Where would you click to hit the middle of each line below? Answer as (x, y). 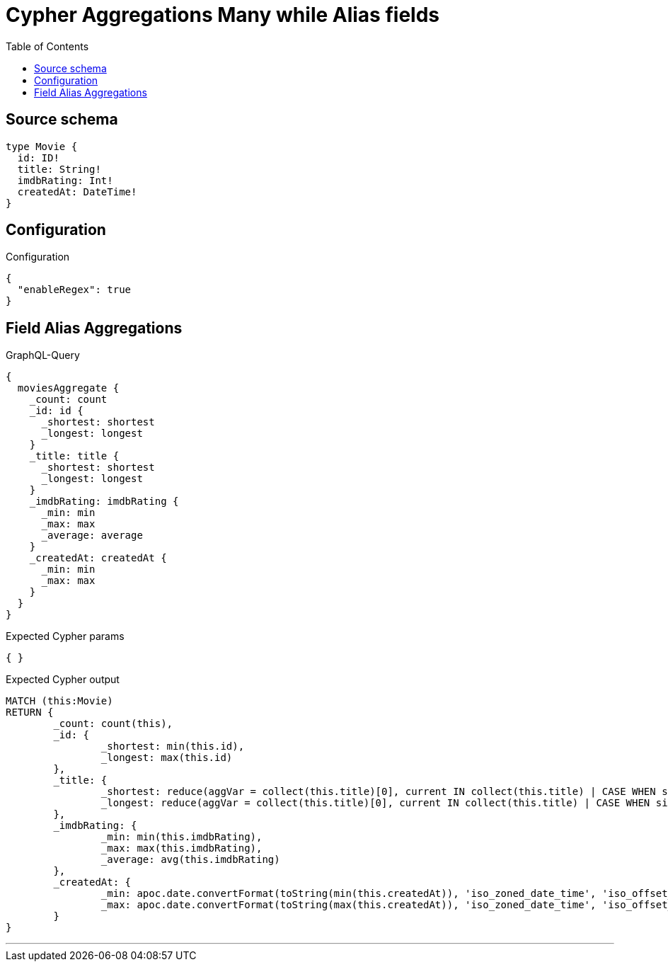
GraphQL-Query (43, 355)
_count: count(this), (113, 724)
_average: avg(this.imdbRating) (190, 860)
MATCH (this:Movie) (59, 701)
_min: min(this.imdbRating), (182, 837)
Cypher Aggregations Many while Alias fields (223, 15)
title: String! (59, 169)
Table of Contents (47, 46)
